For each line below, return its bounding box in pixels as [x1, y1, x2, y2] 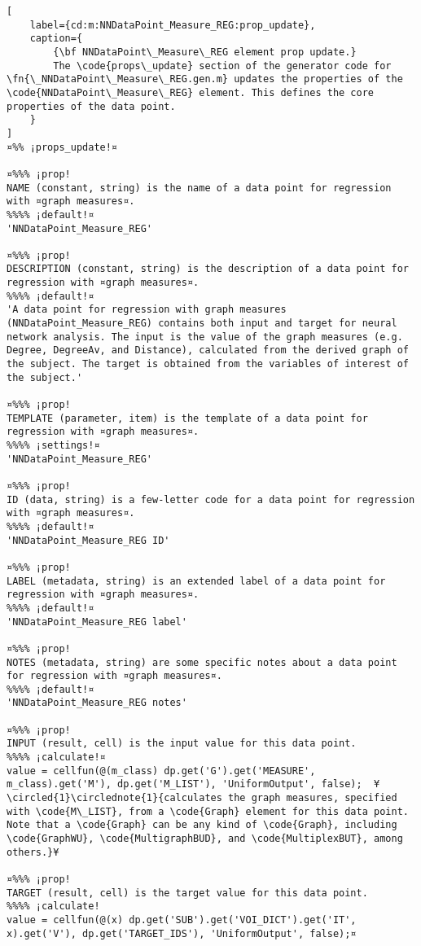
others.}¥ [7, 846, 59, 858]
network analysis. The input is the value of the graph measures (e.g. [7, 331, 403, 343]
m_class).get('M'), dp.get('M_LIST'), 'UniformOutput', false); [7, 778, 362, 791]
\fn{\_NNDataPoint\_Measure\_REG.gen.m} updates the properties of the [7, 73, 403, 85]
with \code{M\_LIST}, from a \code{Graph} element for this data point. [7, 805, 409, 817]
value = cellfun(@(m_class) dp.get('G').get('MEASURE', [7, 764, 316, 777]
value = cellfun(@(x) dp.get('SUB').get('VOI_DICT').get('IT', [7, 913, 357, 926]
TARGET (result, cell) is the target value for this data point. [7, 887, 368, 899]
